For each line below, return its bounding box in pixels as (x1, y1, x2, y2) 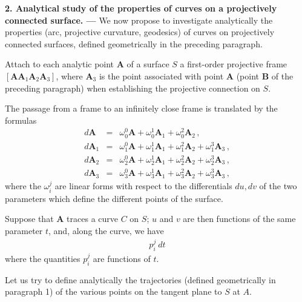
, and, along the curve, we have (48, 224, 164, 237)
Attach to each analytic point (5, 58, 114, 70)
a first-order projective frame (180, 58, 287, 70)
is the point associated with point (99, 69, 224, 82)
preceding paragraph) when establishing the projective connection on (5, 81, 260, 94)
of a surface (126, 58, 169, 70)
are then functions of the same (183, 212, 296, 225)
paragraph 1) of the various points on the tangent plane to (5, 285, 222, 298)
